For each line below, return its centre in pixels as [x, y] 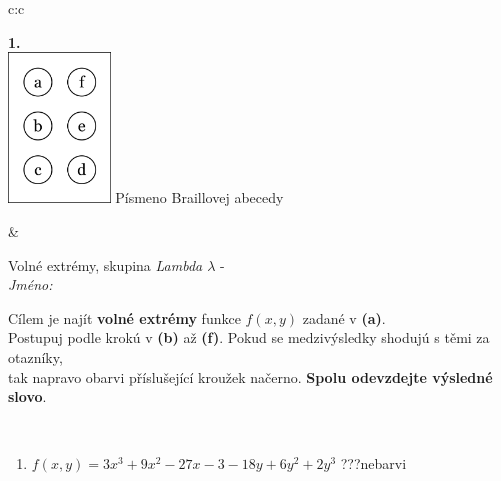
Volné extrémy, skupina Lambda [105, 264]
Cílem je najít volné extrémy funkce [124, 317]
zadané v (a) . [344, 317]
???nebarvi [373, 463]
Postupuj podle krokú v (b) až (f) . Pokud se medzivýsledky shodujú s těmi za [249, 337]
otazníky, [35, 356]
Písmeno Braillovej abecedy [199, 197]
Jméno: [30, 284]
